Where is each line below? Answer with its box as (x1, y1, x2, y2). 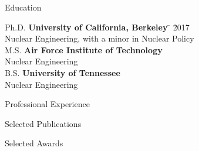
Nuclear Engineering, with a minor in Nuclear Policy (5, 32, 194, 44)
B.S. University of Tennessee (5, 66, 120, 78)
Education (5, 1, 42, 13)
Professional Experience (5, 98, 90, 110)
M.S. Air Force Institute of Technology (5, 43, 163, 56)
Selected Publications (5, 117, 82, 129)
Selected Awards (5, 137, 63, 149)
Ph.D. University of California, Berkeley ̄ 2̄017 (5, 20, 190, 33)
